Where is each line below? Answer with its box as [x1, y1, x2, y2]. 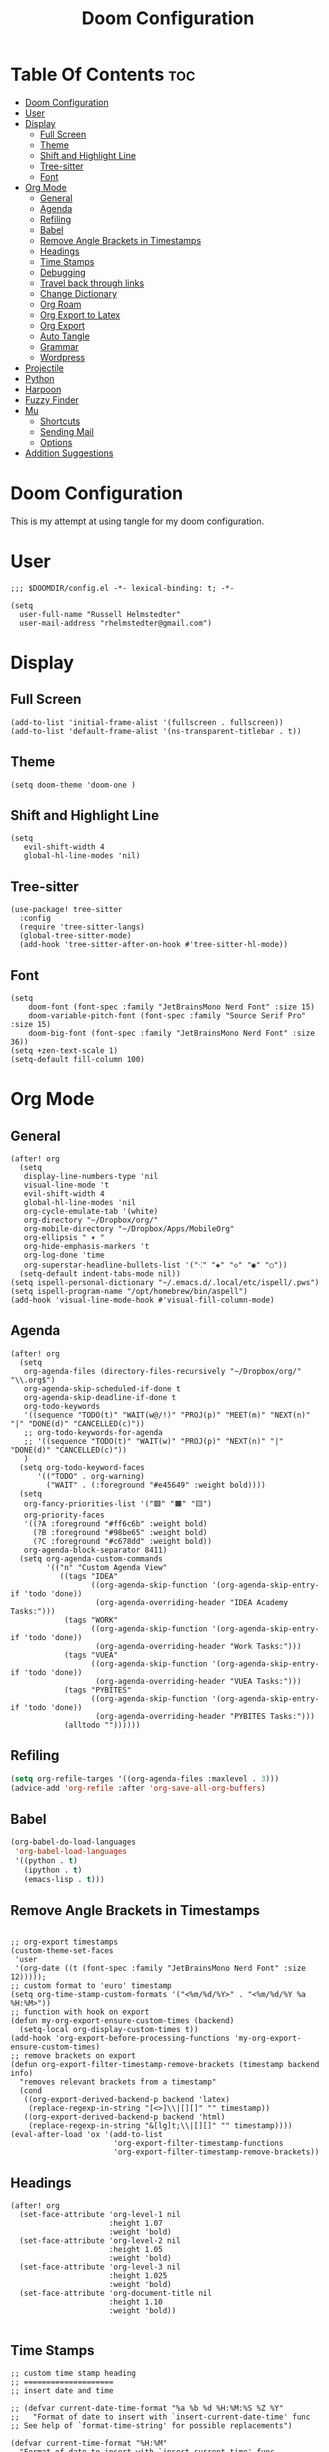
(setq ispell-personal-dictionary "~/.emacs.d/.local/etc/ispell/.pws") [10, 1278, 320, 1288]
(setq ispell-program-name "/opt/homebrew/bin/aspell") [10, 1287, 248, 1297]
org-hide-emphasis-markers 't [23, 1242, 150, 1252]
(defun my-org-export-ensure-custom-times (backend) [10, 2016, 235, 2026]
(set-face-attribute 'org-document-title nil [19, 2288, 213, 2299]
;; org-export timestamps [10, 1937, 118, 1947]
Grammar [39, 340, 79, 352]
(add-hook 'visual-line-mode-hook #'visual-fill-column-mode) [10, 1295, 275, 1306]
